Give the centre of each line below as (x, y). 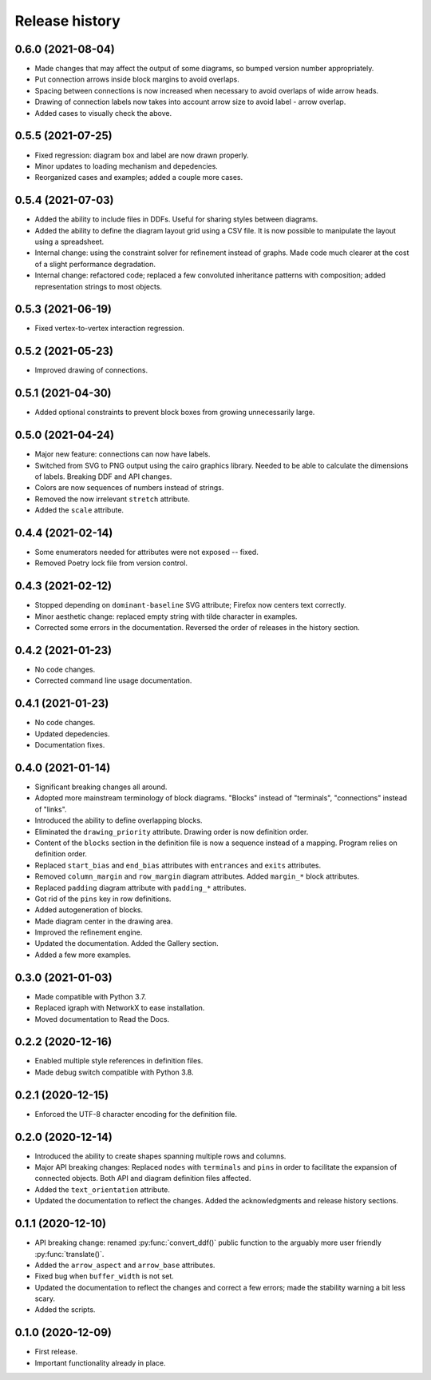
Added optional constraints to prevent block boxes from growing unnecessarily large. (175, 413)
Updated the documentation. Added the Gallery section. (127, 943)
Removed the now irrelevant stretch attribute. (113, 499)
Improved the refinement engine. (89, 932)
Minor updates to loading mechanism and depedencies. (127, 166)
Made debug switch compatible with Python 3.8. (114, 1072)
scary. (45, 1298)
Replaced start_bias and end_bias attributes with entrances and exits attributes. (178, 865)
